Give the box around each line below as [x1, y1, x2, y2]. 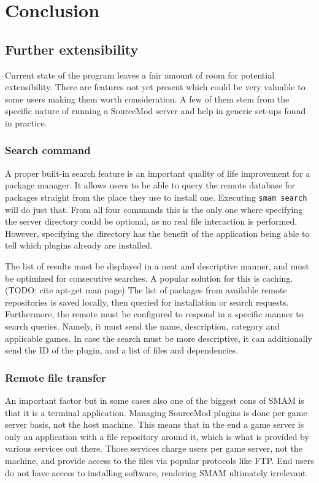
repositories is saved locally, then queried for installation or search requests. [5, 295, 289, 308]
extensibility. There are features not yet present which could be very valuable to [5, 80, 306, 93]
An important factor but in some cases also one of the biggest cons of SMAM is [5, 393, 304, 406]
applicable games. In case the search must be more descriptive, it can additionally [5, 331, 312, 344]
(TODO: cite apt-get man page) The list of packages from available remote [5, 284, 287, 296]
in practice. [5, 116, 47, 129]
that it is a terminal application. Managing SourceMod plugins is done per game [5, 406, 307, 419]
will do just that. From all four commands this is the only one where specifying [5, 203, 303, 215]
